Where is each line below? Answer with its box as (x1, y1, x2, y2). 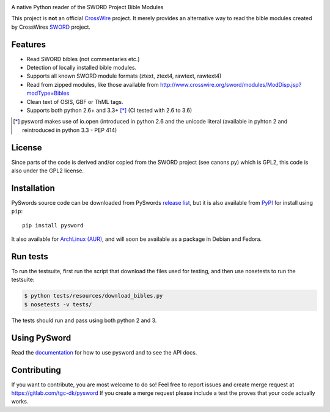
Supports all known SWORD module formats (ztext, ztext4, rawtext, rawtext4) (26, 72, 222, 79)
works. (11, 398, 29, 405)
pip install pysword (22, 222, 84, 229)
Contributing (11, 364, 61, 375)
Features (11, 39, 46, 50)
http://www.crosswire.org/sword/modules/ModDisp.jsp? (159, 81, 302, 88)
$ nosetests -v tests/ (24, 301, 92, 308)
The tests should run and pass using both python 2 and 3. (11, 317, 157, 324)
